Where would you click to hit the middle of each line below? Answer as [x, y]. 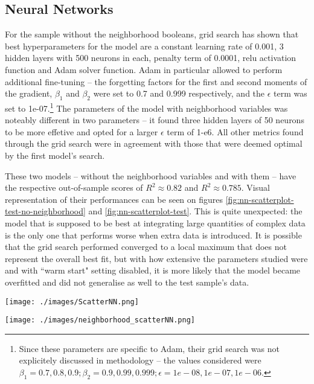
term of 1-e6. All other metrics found [235, 131]
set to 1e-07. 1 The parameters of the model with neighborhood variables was [146, 107]
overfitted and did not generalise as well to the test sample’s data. [127, 282]
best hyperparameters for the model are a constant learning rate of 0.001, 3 [144, 46]
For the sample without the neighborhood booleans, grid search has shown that [152, 34]
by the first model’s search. [55, 155]
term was [290, 93]
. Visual [255, 187]
